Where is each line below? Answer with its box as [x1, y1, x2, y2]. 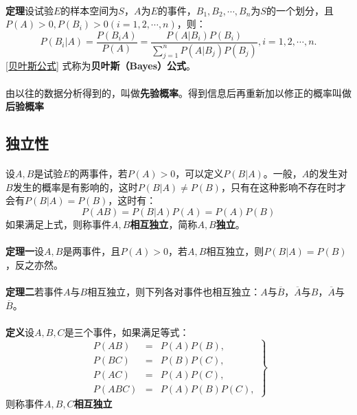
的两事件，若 [69, 166, 128, 181]
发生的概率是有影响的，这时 [12, 179, 138, 194]
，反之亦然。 [5, 257, 63, 271]
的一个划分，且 [266, 3, 334, 17]
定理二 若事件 [5, 284, 63, 298]
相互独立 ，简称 [130, 217, 198, 232]
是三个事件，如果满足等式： [64, 324, 189, 339]
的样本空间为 [60, 3, 119, 17]
